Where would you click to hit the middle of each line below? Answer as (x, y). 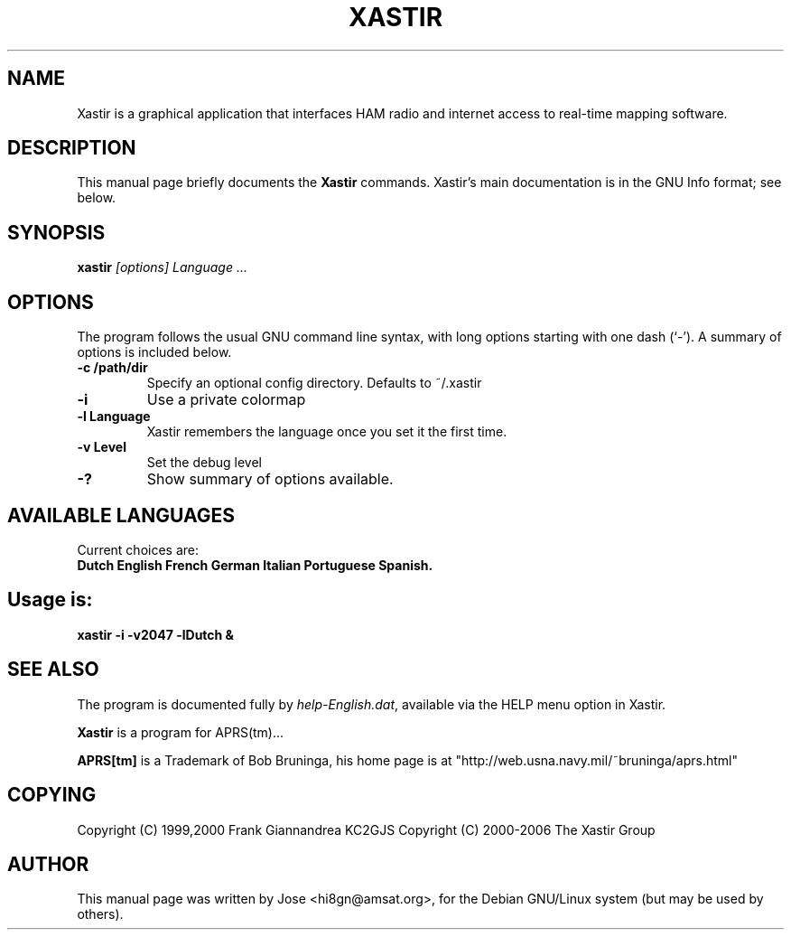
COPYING (52, 795)
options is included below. (154, 352)
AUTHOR (48, 864)
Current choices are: (138, 549)
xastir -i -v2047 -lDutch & (156, 634)
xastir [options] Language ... (162, 267)
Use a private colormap (226, 400)
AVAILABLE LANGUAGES (121, 515)
